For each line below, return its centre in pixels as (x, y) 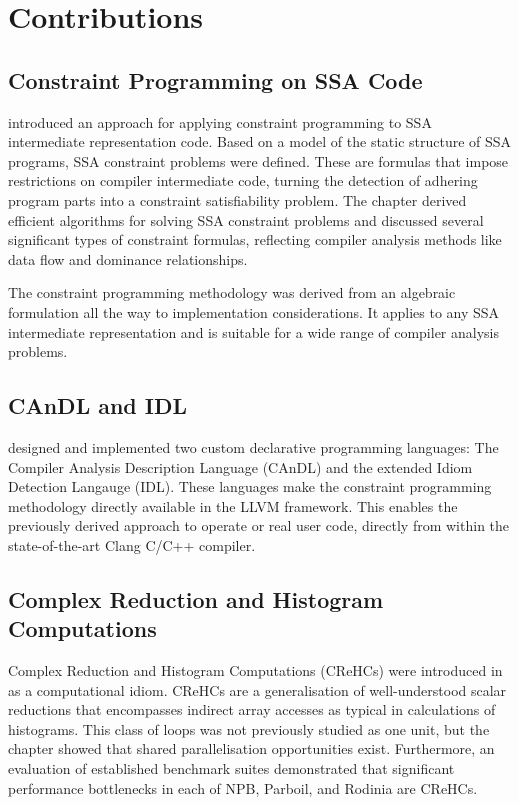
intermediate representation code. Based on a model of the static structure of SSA (260, 141)
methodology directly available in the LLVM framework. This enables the (233, 505)
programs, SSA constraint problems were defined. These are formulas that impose (258, 160)
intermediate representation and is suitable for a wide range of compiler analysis (254, 331)
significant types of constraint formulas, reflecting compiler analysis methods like (255, 239)
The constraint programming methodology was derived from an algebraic (232, 292)
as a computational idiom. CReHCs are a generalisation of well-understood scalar (257, 689)
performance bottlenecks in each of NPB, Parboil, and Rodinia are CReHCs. (243, 787)
